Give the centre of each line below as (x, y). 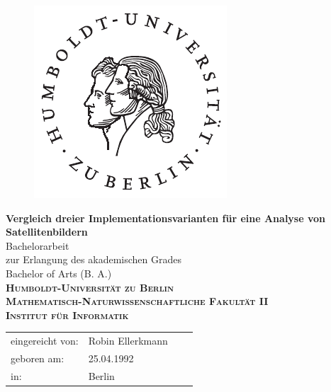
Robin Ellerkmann (128, 341)
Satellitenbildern (47, 232)
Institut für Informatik (67, 315)
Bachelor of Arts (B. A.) (59, 273)
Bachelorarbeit (38, 245)
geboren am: (38, 358)
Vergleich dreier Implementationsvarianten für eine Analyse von (165, 218)
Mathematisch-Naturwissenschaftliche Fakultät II (137, 301)
